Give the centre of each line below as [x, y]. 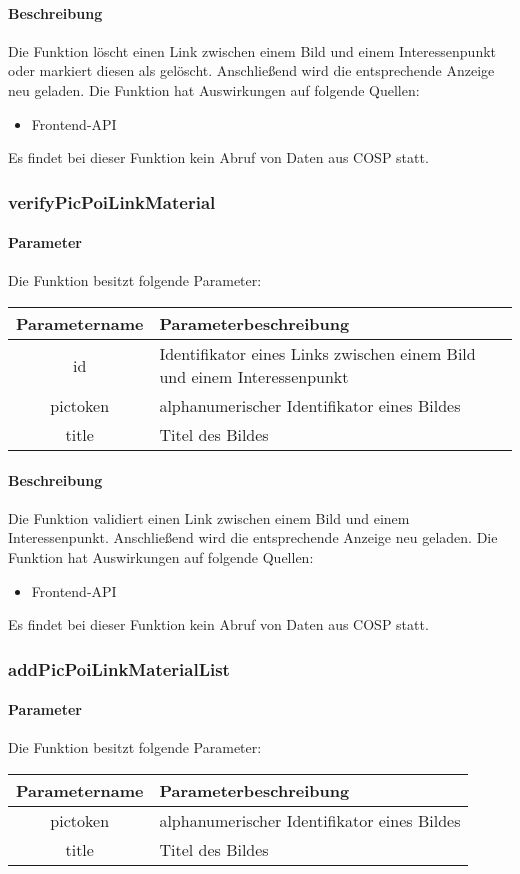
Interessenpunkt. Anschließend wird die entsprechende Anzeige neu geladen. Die [253, 537]
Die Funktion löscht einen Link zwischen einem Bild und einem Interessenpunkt [252, 50]
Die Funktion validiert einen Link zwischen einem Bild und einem [209, 517]
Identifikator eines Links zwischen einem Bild [317, 353]
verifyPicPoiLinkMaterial [112, 201]
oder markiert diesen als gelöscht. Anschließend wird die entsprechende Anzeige [251, 70]
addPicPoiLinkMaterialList [119, 668]
